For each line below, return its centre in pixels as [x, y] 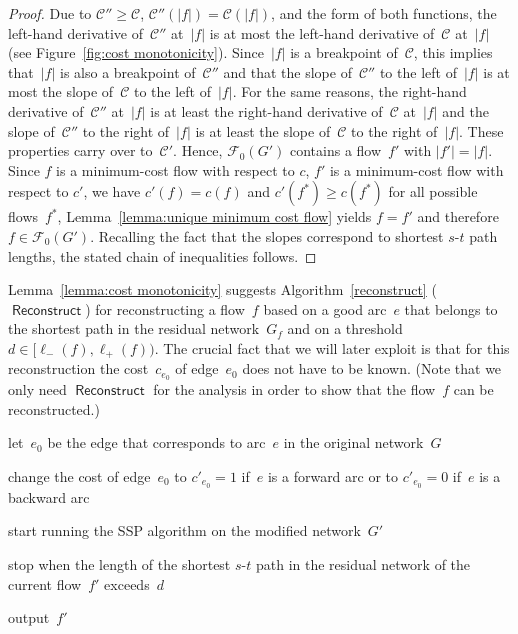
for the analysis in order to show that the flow [294, 389]
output [29, 617]
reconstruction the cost [78, 368]
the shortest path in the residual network [134, 328]
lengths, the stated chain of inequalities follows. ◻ [162, 255]
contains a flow [335, 150]
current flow [45, 583]
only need [37, 389]
